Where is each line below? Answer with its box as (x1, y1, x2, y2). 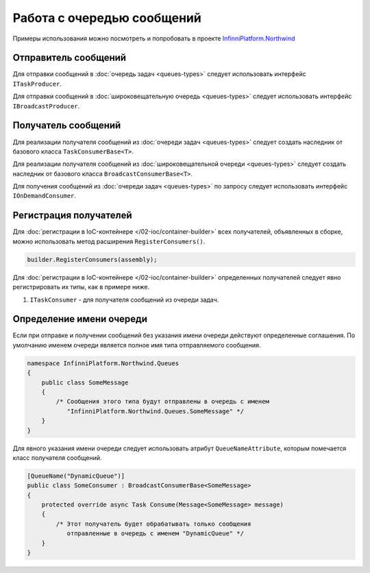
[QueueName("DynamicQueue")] (27, 472, 125, 480)
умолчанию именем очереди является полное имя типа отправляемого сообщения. (12, 341, 261, 349)
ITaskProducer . (12, 80, 62, 88)
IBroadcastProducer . (12, 101, 80, 110)
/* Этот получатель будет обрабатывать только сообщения (56, 520, 251, 528)
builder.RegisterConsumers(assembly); (27, 256, 158, 263)
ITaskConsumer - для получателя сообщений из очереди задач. (29, 295, 219, 304)
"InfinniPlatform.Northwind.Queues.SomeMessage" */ (66, 407, 245, 415)
